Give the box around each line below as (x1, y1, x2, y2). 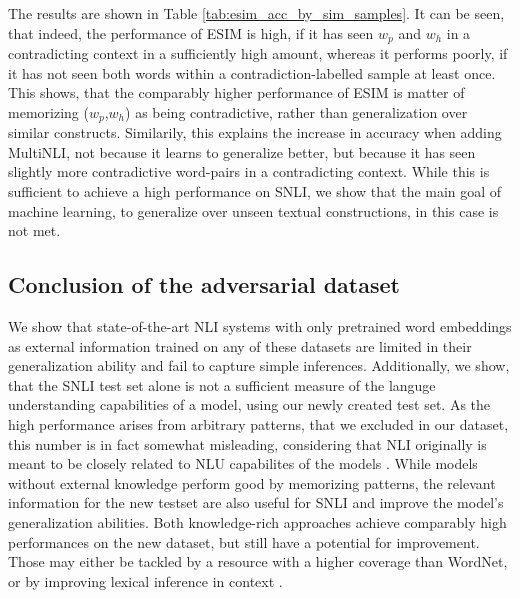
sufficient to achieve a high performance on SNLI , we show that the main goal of (8, 181, 502, 202)
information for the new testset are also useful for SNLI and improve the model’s (8, 492, 504, 513)
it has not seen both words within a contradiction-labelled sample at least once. (8, 62, 496, 83)
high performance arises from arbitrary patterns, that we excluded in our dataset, (8, 414, 509, 435)
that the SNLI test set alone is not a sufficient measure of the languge (8, 374, 436, 395)
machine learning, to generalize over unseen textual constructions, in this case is (8, 200, 499, 221)
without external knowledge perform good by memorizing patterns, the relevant (8, 472, 496, 493)
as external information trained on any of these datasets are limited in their (8, 335, 472, 356)
